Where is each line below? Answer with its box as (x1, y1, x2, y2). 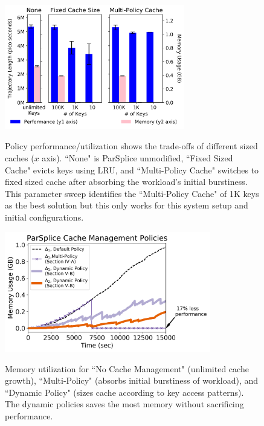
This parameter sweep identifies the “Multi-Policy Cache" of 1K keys (5, 187, 259, 199)
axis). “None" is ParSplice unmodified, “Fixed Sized (42, 151, 233, 164)
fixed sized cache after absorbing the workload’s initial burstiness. (5, 175, 248, 188)
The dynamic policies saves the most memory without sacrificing (5, 398, 244, 410)
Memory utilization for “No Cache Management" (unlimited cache (5, 362, 249, 375)
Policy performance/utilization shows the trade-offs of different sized (5, 140, 258, 152)
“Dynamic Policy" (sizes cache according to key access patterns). (5, 386, 244, 398)
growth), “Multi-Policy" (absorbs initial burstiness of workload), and (5, 374, 259, 387)
